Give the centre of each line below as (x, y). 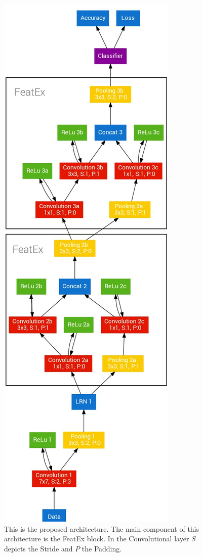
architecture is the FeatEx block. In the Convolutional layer (97, 539)
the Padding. (102, 548)
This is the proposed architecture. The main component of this (102, 528)
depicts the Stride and (38, 548)
